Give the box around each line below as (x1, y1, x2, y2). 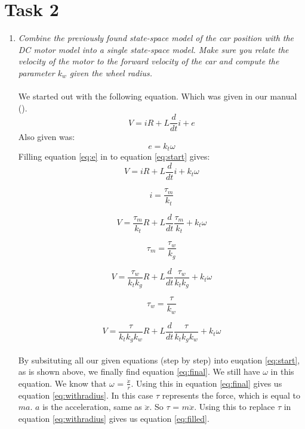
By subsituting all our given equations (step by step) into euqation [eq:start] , (18, 353, 300, 366)
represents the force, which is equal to (162, 388, 301, 401)
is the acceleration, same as (42, 400, 142, 413)
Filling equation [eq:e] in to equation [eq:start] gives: (18, 150, 210, 163)
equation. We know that (18, 377, 107, 389)
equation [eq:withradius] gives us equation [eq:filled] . (18, 412, 210, 424)
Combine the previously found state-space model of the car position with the (18, 32, 294, 44)
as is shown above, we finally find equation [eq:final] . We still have (18, 365, 260, 378)
